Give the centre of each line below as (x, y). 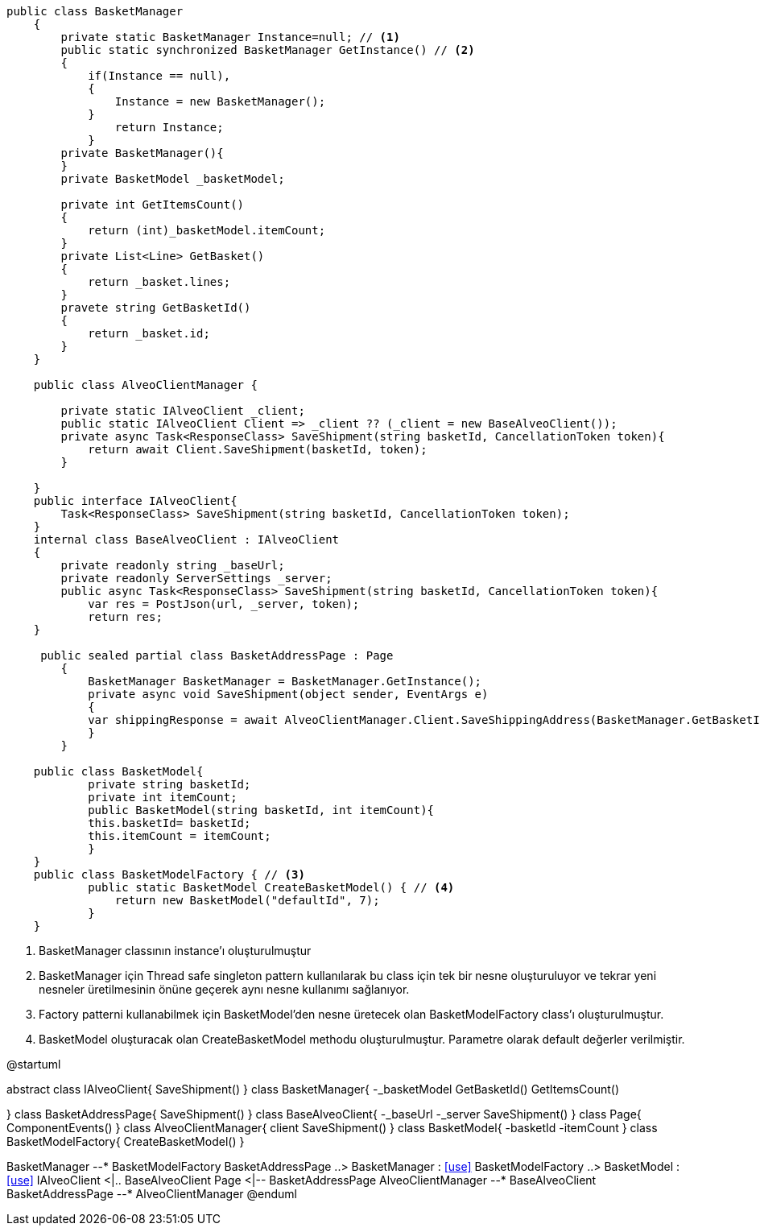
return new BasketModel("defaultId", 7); (247, 900)
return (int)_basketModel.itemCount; (207, 230)
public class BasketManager (95, 11)
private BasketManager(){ (142, 153)
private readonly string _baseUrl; (173, 565)
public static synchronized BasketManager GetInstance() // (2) (268, 50)
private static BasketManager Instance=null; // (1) (230, 37)
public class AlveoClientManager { (145, 385)
